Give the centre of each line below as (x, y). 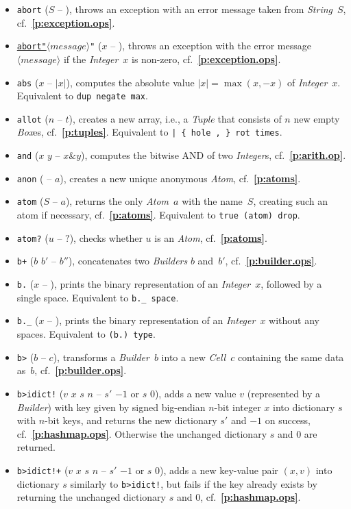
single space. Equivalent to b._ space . (98, 297)
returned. (36, 447)
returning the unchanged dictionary (91, 497)
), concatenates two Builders (128, 261)
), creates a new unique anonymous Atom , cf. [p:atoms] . (180, 178)
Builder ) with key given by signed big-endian (111, 407)
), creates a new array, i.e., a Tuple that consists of (175, 118)
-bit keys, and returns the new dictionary (131, 420)
